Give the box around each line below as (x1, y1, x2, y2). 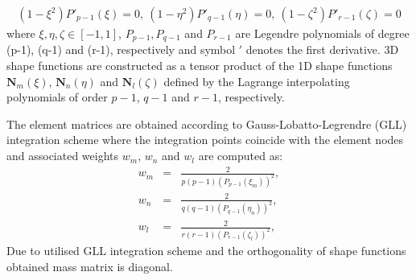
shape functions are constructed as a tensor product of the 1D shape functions (6, 57, 393, 74)
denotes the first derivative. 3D (245, 41, 399, 58)
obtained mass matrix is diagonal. (6, 257, 173, 274)
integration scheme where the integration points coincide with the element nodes (6, 131, 404, 148)
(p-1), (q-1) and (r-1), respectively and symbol (6, 41, 236, 58)
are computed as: (198, 147, 283, 164)
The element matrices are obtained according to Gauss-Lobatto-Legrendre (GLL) (6, 115, 407, 132)
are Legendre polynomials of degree (235, 25, 410, 42)
